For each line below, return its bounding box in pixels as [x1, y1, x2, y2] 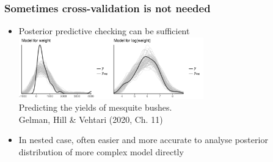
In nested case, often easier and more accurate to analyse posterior [18, 133, 268, 146]
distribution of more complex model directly [18, 145, 184, 158]
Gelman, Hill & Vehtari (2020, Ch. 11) [18, 112, 163, 125]
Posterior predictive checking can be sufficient [18, 24, 190, 37]
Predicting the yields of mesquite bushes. [18, 101, 172, 114]
